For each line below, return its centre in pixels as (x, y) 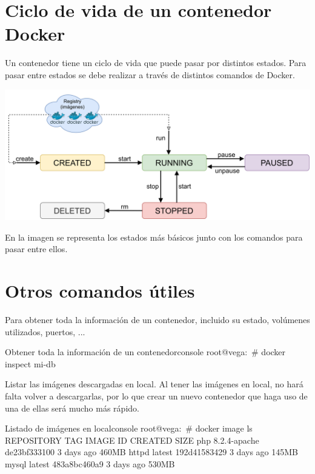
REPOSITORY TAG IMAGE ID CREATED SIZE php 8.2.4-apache (132, 440)
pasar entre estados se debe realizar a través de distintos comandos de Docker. (150, 74)
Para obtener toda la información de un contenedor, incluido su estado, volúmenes (157, 319)
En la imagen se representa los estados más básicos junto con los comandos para (154, 237)
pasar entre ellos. (36, 249)
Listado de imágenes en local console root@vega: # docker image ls (129, 428)
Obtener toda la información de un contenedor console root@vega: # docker (145, 352)
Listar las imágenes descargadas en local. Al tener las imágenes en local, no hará (154, 384)
